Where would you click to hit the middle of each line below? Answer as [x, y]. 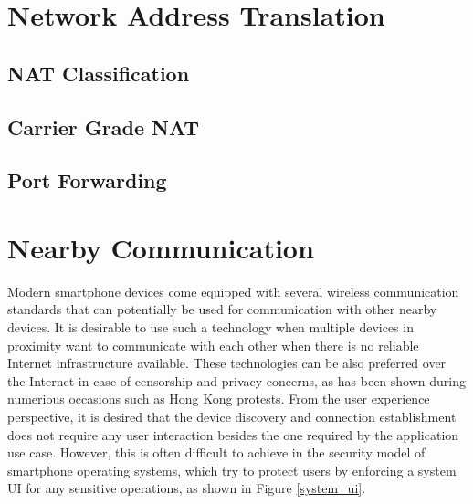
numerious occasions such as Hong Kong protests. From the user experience [219, 399]
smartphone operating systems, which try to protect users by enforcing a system [232, 470]
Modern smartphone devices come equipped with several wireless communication [233, 291]
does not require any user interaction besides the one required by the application [233, 434]
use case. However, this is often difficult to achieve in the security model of [216, 452]
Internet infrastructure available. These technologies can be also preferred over [227, 363]
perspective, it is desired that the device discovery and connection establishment [232, 416]
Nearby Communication [161, 247]
